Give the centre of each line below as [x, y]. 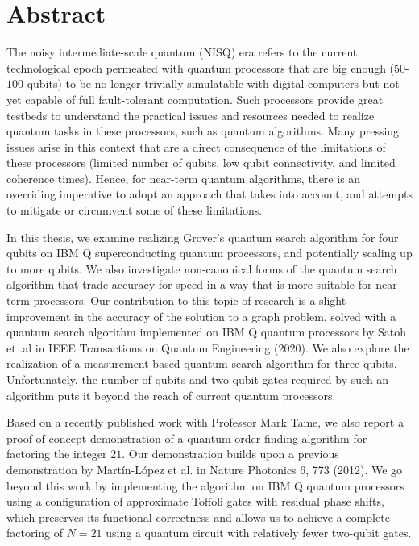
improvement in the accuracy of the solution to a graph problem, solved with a [201, 316]
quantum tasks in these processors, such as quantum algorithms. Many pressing [203, 131]
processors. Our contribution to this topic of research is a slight [190, 300]
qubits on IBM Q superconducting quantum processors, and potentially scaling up [209, 253]
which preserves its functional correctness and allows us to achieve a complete [198, 517]
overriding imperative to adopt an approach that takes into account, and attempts [209, 194]
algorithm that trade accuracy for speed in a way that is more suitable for [189, 284]
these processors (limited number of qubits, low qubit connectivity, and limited [201, 163]
